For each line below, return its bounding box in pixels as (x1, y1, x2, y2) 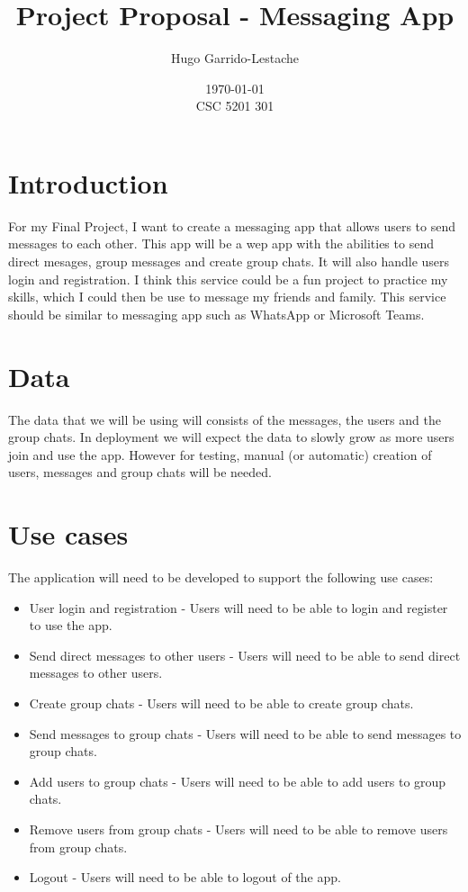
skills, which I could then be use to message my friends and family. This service (8, 287, 446, 306)
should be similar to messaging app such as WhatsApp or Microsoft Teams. (8, 304, 425, 323)
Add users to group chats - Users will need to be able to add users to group (29, 771, 446, 790)
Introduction (8, 164, 168, 201)
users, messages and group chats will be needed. (8, 463, 272, 482)
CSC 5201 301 (195, 96, 274, 115)
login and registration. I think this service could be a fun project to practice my (8, 269, 448, 288)
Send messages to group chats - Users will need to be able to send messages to (29, 724, 462, 743)
